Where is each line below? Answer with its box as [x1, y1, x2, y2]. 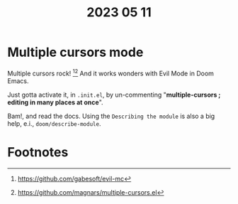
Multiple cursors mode [7, 44, 144, 60]
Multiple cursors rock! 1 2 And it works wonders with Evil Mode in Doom [7, 68, 215, 77]
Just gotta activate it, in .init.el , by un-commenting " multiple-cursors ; [7, 90, 221, 99]
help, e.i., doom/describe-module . [7, 119, 101, 128]
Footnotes [7, 144, 69, 160]
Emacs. [7, 76, 29, 85]
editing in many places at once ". [7, 97, 104, 107]
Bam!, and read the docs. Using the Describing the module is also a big [7, 112, 215, 120]
